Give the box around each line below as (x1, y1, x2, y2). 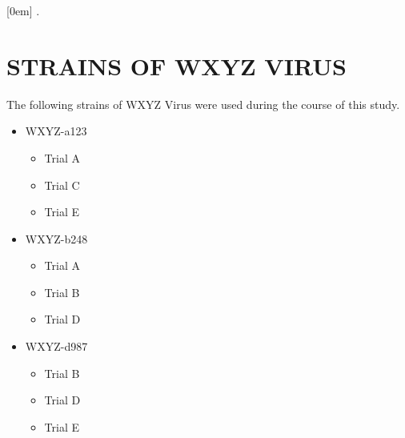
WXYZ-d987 (25, 338, 88, 355)
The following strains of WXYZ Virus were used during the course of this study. (6, 95, 400, 112)
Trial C (44, 176, 80, 193)
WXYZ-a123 (25, 123, 87, 139)
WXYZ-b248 (25, 230, 88, 247)
